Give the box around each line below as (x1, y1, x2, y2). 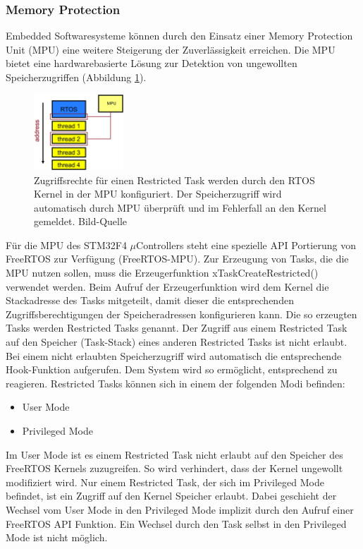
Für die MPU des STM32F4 (6, 237, 127, 252)
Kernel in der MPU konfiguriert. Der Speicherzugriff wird (34, 186, 282, 201)
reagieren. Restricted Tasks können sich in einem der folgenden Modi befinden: (6, 375, 345, 390)
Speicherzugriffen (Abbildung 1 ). (6, 70, 147, 84)
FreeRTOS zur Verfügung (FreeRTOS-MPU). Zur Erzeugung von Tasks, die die (6, 251, 349, 266)
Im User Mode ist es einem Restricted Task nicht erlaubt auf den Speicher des (6, 447, 343, 461)
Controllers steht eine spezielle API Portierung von (136, 237, 356, 252)
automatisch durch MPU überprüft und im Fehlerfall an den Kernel (34, 200, 326, 215)
